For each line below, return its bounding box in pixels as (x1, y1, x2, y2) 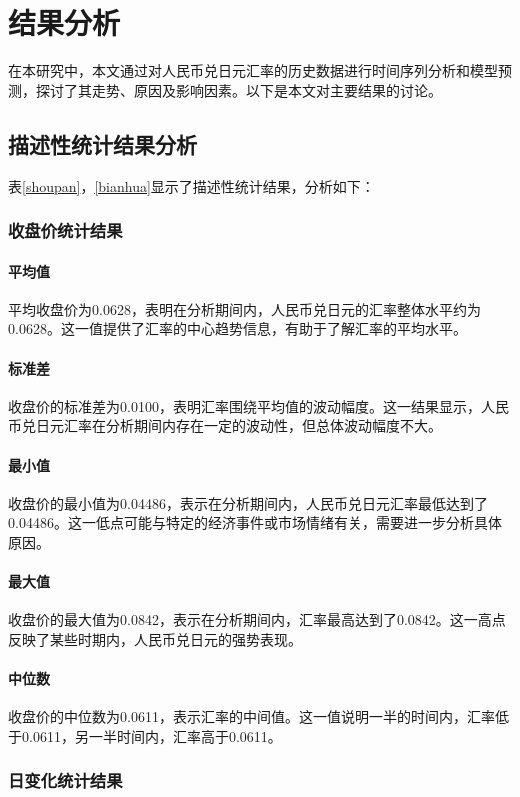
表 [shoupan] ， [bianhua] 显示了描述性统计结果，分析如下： (8, 175, 375, 196)
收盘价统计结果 (8, 218, 123, 243)
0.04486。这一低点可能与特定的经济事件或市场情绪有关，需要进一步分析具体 (8, 512, 502, 533)
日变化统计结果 (8, 768, 123, 793)
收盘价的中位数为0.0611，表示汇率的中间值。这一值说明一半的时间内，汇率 (8, 706, 495, 727)
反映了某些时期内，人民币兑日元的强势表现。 (8, 628, 302, 649)
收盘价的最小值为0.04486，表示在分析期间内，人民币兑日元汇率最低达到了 (8, 492, 488, 513)
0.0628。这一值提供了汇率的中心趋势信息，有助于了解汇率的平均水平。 (8, 318, 467, 339)
